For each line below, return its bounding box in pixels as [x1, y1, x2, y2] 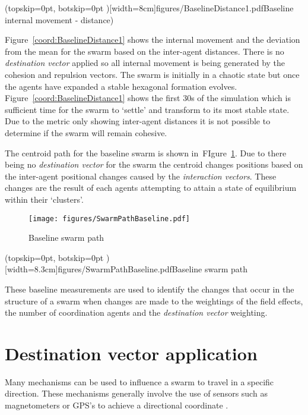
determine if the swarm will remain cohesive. [5, 126, 167, 139]
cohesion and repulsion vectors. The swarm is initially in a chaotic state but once [5, 68, 300, 80]
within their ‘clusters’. [5, 193, 84, 205]
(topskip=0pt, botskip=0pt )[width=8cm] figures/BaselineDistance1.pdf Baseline [5, 2, 294, 14]
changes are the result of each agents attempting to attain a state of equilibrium [5, 181, 297, 194]
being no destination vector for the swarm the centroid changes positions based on [5, 158, 303, 171]
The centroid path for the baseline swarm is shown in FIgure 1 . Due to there [5, 146, 287, 159]
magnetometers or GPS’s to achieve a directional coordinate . [5, 399, 228, 411]
